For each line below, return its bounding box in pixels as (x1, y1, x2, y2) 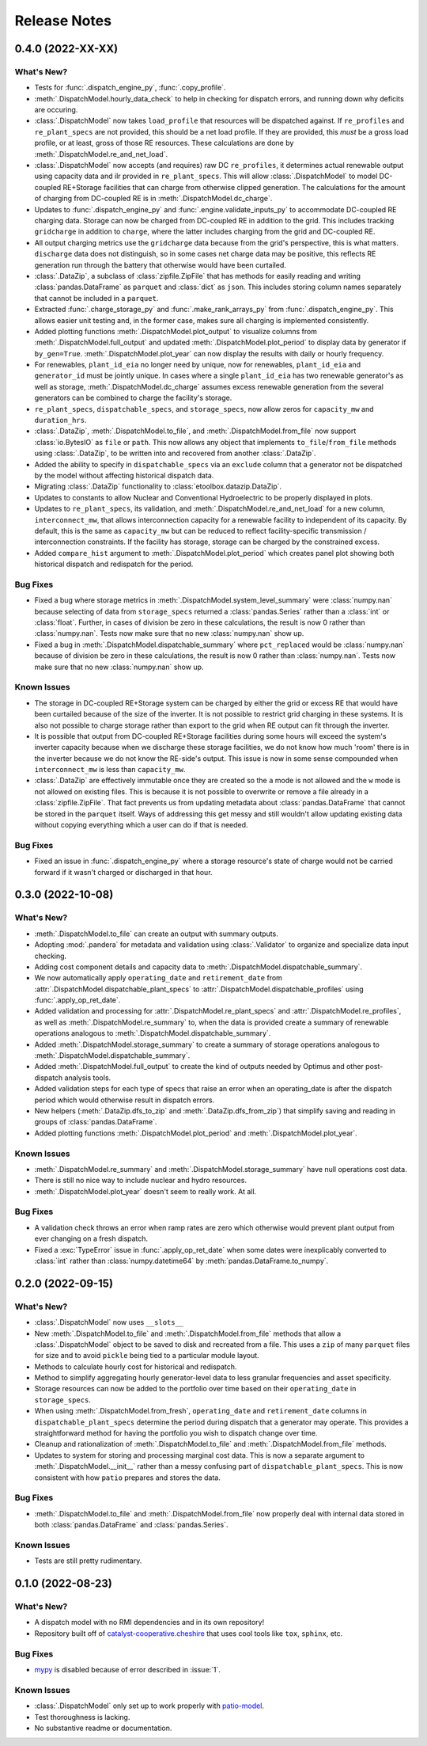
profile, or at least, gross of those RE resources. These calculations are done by (34, 139, 294, 148)
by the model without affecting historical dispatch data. (34, 470, 214, 480)
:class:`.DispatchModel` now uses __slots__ (34, 1318, 184, 1327)
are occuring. (34, 105, 78, 115)
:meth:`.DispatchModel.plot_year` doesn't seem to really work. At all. (34, 1186, 257, 1196)
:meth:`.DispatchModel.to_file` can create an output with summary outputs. (34, 929, 278, 938)
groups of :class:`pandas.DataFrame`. (34, 1117, 157, 1127)
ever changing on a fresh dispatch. (34, 1234, 149, 1243)
